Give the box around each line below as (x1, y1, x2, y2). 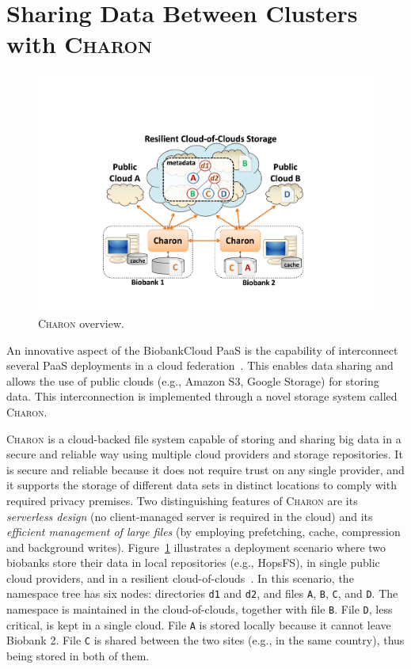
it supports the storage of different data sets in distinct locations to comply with (6, 477, 397, 493)
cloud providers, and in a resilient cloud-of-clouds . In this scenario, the (6, 569, 354, 586)
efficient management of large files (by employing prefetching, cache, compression (6, 523, 401, 540)
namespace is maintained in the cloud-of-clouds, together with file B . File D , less (6, 601, 393, 618)
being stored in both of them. (6, 648, 150, 664)
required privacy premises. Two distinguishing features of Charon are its (6, 492, 358, 508)
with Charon (6, 28, 152, 60)
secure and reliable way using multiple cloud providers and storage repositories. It (6, 446, 403, 462)
